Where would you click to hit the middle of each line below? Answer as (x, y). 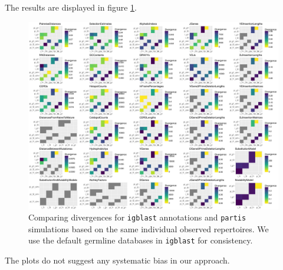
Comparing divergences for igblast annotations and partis (137, 217)
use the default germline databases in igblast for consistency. (141, 240)
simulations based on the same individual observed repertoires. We (149, 228)
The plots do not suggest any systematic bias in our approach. (117, 260)
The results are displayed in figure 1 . (71, 7)
